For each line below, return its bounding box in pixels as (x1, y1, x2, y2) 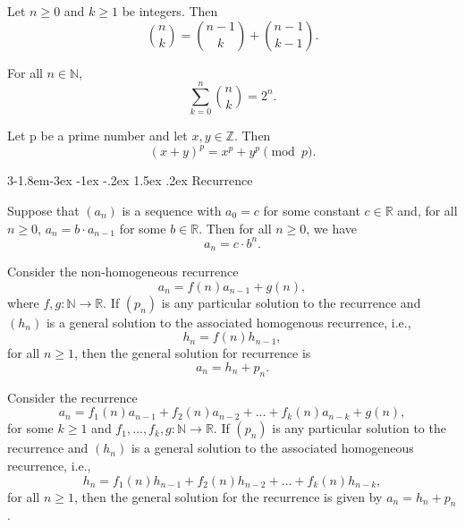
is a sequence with (122, 201, 222, 219)
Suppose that (7, 201, 80, 219)
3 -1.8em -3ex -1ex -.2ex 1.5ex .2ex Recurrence (7, 171, 253, 190)
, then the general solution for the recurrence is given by (73, 487, 383, 506)
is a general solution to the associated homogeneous (131, 438, 414, 457)
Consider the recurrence (7, 387, 138, 406)
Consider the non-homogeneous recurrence (7, 262, 239, 281)
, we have (306, 218, 358, 237)
